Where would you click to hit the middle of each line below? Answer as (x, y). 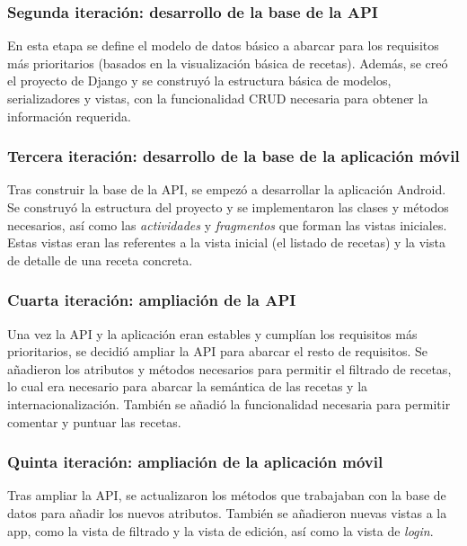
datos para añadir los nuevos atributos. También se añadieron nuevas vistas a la (227, 512)
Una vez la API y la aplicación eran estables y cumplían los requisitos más (212, 333)
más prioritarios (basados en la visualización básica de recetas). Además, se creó (228, 63)
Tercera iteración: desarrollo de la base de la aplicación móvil (233, 156)
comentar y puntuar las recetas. (94, 421)
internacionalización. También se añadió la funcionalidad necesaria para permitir (229, 403)
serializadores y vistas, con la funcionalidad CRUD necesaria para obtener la (218, 98)
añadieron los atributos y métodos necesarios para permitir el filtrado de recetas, (229, 368)
